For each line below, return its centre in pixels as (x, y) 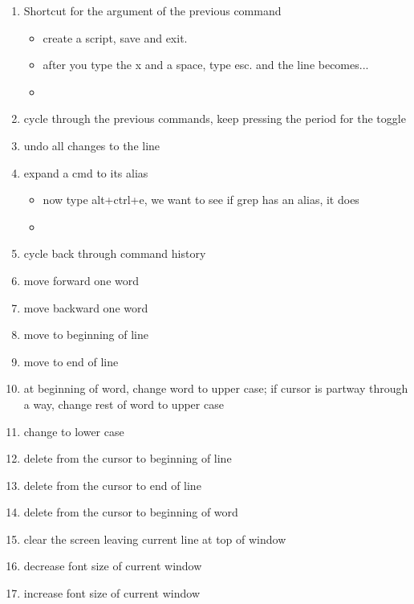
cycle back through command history (115, 253)
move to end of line (71, 361)
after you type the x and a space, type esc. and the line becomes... (206, 65)
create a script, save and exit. (115, 37)
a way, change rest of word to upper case (124, 404)
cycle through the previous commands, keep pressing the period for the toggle (215, 118)
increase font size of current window (112, 593)
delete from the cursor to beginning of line (128, 458)
